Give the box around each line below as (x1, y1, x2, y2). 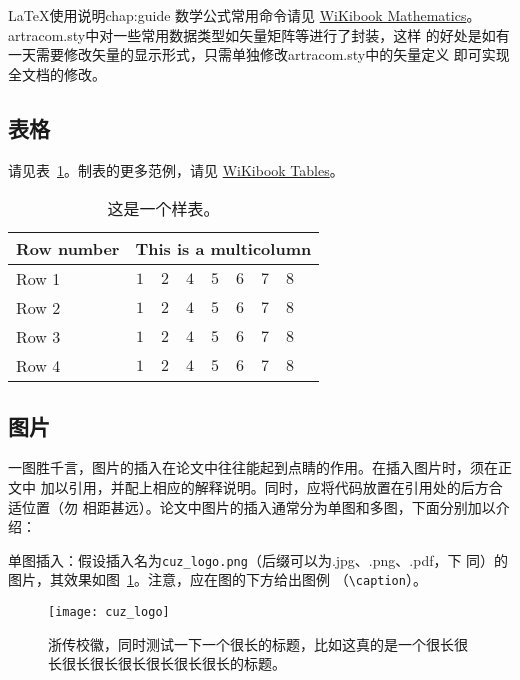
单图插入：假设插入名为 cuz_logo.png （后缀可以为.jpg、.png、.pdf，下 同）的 (8, 549, 509, 570)
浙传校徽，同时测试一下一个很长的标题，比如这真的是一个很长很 (48, 633, 468, 654)
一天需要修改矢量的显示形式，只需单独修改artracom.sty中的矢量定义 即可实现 (8, 44, 510, 65)
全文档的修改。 (8, 63, 106, 84)
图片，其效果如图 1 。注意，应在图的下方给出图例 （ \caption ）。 (8, 569, 427, 590)
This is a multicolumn (135, 237, 312, 261)
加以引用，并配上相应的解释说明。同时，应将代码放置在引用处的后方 (40, 476, 489, 497)
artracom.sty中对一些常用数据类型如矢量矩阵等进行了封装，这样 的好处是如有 (8, 24, 510, 45)
